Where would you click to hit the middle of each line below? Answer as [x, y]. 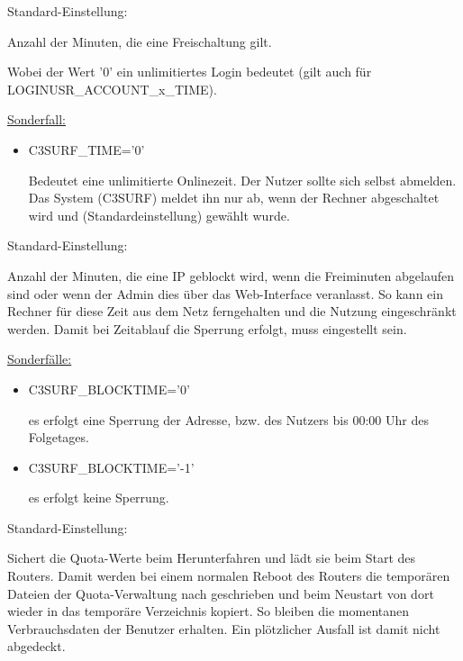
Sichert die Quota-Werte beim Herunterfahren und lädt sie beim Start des [212, 558]
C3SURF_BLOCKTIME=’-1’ [111, 467]
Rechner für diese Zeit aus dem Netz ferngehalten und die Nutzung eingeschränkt [232, 311]
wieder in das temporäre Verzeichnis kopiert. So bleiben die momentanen [209, 611]
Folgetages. [59, 437]
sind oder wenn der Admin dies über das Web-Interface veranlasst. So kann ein [225, 293]
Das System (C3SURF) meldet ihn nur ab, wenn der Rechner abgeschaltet [234, 198]
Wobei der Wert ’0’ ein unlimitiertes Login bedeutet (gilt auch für [190, 72]
